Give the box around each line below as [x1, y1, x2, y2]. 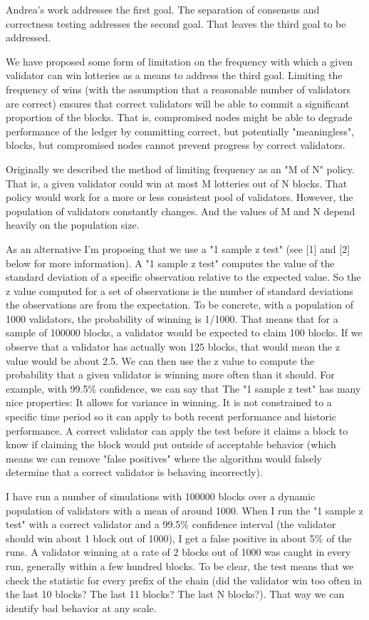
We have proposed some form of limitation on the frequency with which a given [6, 53, 353, 68]
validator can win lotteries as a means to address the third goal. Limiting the [6, 68, 343, 83]
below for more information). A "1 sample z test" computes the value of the [6, 255, 335, 270]
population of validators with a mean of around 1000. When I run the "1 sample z [6, 502, 363, 517]
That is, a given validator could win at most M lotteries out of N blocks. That [6, 175, 348, 190]
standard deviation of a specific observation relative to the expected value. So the [6, 269, 361, 284]
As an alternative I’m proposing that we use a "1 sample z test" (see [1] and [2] [6, 241, 350, 256]
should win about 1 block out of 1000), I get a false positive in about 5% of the [6, 530, 352, 545]
